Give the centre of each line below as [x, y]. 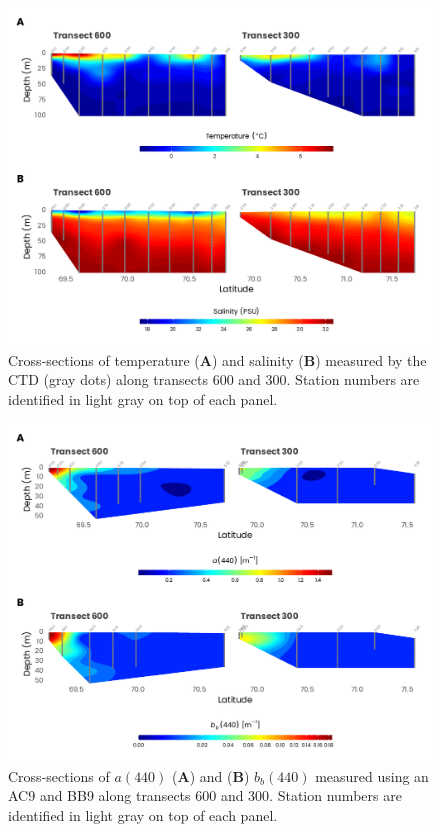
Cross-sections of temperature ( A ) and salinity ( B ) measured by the [217, 359]
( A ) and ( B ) [211, 775]
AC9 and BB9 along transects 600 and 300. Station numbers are [205, 795]
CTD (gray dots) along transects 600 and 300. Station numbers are [214, 379]
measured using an [372, 775]
